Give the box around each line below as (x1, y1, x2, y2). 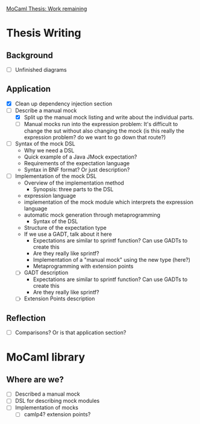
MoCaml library (6, 350, 86, 364)
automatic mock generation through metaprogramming (23, 211, 161, 219)
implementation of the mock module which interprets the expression (23, 198, 194, 206)
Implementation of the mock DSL (14, 172, 97, 180)
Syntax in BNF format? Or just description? (23, 166, 130, 174)
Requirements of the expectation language (23, 160, 130, 167)
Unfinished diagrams (14, 66, 67, 73)
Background (6, 50, 53, 60)
